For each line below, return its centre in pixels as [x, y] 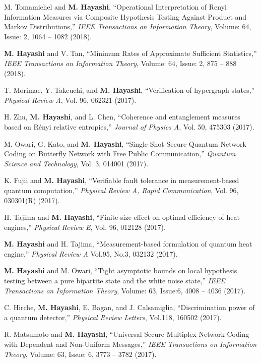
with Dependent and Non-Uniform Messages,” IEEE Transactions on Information [130, 344]
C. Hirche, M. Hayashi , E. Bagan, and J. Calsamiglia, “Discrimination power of [129, 307]
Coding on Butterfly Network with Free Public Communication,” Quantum [120, 154]
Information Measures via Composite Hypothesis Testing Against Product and [125, 16]
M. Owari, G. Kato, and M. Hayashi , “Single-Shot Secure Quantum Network [125, 143]
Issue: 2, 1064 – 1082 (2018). [48, 36]
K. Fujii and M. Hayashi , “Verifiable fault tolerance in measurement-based [122, 180]
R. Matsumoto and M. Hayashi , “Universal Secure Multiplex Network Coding [127, 334]
